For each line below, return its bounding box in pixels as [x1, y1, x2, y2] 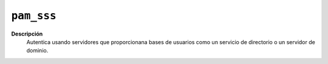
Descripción [11, 30, 43, 37]
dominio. [26, 47, 49, 54]
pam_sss [11, 9, 57, 22]
